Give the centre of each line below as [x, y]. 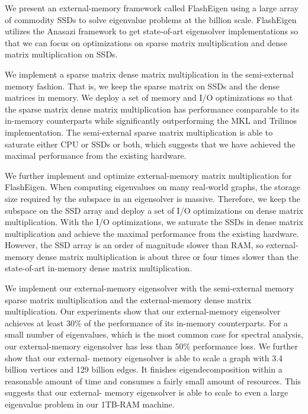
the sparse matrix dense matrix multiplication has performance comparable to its [152, 109]
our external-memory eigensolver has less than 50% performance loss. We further [152, 346]
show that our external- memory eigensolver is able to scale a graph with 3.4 [144, 357]
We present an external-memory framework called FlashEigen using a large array [152, 8]
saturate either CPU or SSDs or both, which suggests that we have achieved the [150, 144]
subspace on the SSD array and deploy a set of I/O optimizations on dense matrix [154, 210]
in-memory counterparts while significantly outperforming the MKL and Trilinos [151, 121]
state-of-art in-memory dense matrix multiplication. [99, 268]
